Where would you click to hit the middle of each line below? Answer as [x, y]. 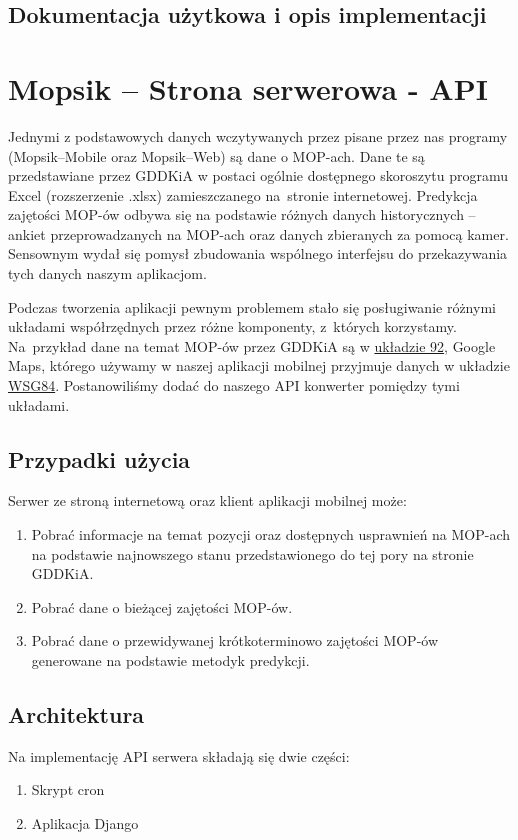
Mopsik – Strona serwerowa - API [248, 87]
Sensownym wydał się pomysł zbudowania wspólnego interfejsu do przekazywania [258, 253]
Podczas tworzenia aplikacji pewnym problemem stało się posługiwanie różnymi [252, 306]
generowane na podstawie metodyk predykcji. [170, 659]
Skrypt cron [68, 789]
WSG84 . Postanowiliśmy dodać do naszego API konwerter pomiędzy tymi [234, 385]
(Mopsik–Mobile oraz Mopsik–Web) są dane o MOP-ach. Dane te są [216, 155]
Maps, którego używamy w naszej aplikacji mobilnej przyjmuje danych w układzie [259, 365]
